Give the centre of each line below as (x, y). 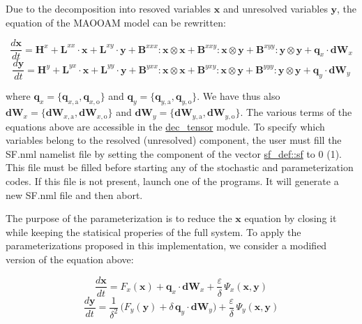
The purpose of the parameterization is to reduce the (119, 218)
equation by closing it (291, 218)
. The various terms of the (296, 112)
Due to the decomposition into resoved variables (108, 8)
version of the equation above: (70, 259)
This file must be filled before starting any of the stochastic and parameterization (180, 167)
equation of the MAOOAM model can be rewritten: (116, 22)
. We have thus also (239, 96)
